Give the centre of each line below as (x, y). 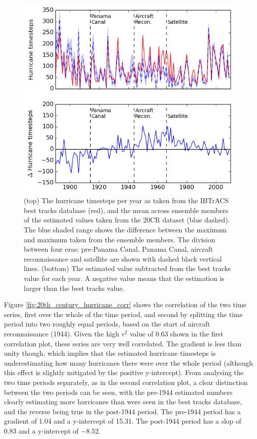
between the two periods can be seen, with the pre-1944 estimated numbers (118, 392)
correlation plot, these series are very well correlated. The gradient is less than (123, 343)
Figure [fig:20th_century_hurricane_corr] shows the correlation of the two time (125, 304)
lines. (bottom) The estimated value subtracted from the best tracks (128, 268)
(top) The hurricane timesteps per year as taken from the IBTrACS (126, 200)
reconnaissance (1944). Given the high (62, 333)
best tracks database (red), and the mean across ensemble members (126, 210)
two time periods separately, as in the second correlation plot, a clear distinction (126, 382)
